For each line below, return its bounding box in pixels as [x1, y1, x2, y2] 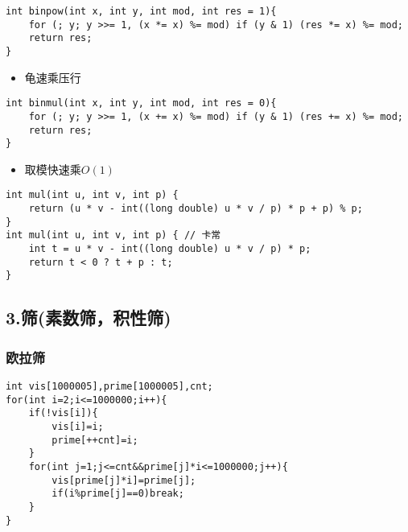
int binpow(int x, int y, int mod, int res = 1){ [6, 6, 277, 17]
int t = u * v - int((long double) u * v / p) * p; [28, 243, 311, 255]
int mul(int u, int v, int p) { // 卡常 [6, 229, 221, 241]
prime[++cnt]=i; [52, 434, 138, 446]
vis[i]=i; [52, 421, 104, 432]
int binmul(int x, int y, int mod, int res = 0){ [6, 97, 277, 109]
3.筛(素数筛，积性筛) [6, 305, 171, 330]
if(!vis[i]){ [28, 407, 98, 419]
